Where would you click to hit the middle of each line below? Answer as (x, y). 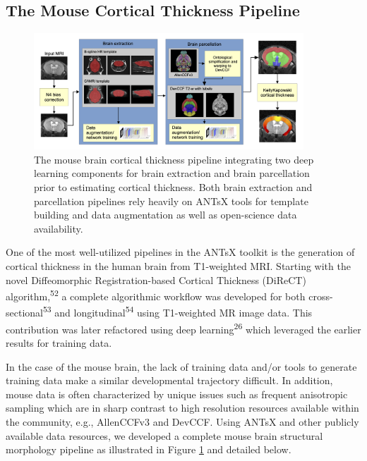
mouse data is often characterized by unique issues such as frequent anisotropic (177, 394)
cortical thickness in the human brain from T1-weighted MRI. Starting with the (178, 266)
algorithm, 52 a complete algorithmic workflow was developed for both (156, 295)
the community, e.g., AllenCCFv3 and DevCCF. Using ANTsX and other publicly (182, 421)
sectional (24, 313)
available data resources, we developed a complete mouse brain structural (164, 435)
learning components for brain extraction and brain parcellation (172, 173)
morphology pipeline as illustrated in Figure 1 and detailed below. (149, 449)
